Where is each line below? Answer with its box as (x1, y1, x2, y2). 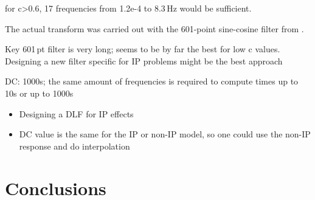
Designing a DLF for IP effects (19, 107, 134, 120)
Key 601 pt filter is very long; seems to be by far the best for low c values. (5, 43, 280, 55)
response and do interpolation (19, 139, 130, 152)
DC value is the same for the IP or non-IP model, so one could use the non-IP (19, 128, 311, 140)
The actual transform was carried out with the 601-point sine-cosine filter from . (5, 22, 304, 35)
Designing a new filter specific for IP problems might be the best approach (5, 54, 283, 67)
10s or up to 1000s (5, 86, 74, 99)
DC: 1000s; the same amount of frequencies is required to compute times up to (5, 75, 299, 88)
